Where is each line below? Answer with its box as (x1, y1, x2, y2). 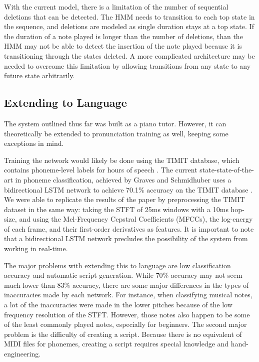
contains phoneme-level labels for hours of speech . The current (4, 164, 197, 175)
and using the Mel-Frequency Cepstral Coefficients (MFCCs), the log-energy (19, 214, 253, 224)
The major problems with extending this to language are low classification (4, 260, 231, 270)
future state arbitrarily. (4, 70, 75, 81)
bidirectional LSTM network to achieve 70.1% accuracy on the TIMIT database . (4, 184, 252, 195)
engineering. (4, 348, 41, 359)
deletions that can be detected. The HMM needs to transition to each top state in (4, 11, 255, 22)
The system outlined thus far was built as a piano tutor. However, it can (4, 118, 226, 128)
